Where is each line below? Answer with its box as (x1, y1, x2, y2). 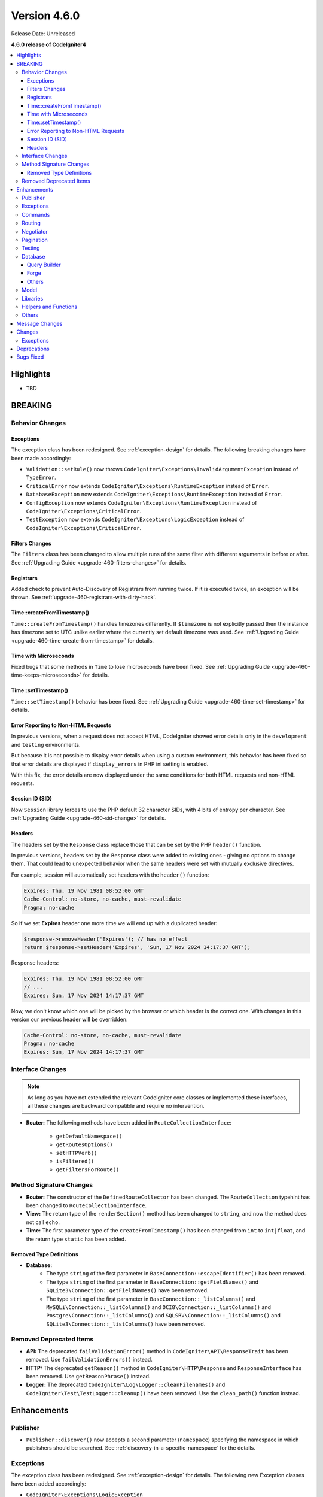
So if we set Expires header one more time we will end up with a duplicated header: (11, 919, 218, 926)
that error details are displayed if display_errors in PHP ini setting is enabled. (11, 760, 209, 768)
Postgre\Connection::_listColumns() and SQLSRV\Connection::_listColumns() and (46, 1312, 281, 1319)
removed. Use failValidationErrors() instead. (26, 1356, 153, 1363)
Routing (22, 219, 41, 227)
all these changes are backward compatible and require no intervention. (27, 1102, 205, 1110)
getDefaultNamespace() (56, 1132, 123, 1140)
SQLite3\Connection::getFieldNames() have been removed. (46, 1287, 209, 1294)
